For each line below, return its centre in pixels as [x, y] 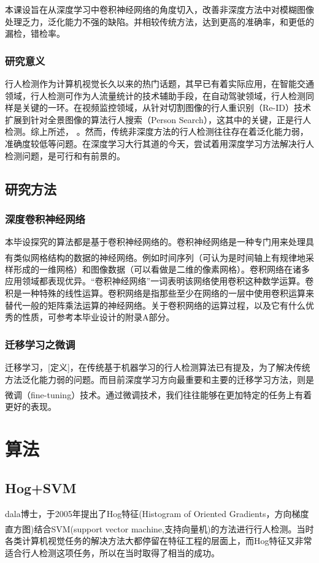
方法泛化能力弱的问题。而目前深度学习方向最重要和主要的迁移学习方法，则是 [159, 379]
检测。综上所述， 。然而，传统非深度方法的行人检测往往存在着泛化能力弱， [157, 131]
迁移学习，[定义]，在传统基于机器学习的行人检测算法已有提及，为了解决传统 [158, 367]
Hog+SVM [41, 487]
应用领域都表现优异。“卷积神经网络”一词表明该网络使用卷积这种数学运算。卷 [159, 281]
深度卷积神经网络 [45, 218]
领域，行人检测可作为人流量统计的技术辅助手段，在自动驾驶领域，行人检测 [155, 95]
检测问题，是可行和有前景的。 [65, 155]
